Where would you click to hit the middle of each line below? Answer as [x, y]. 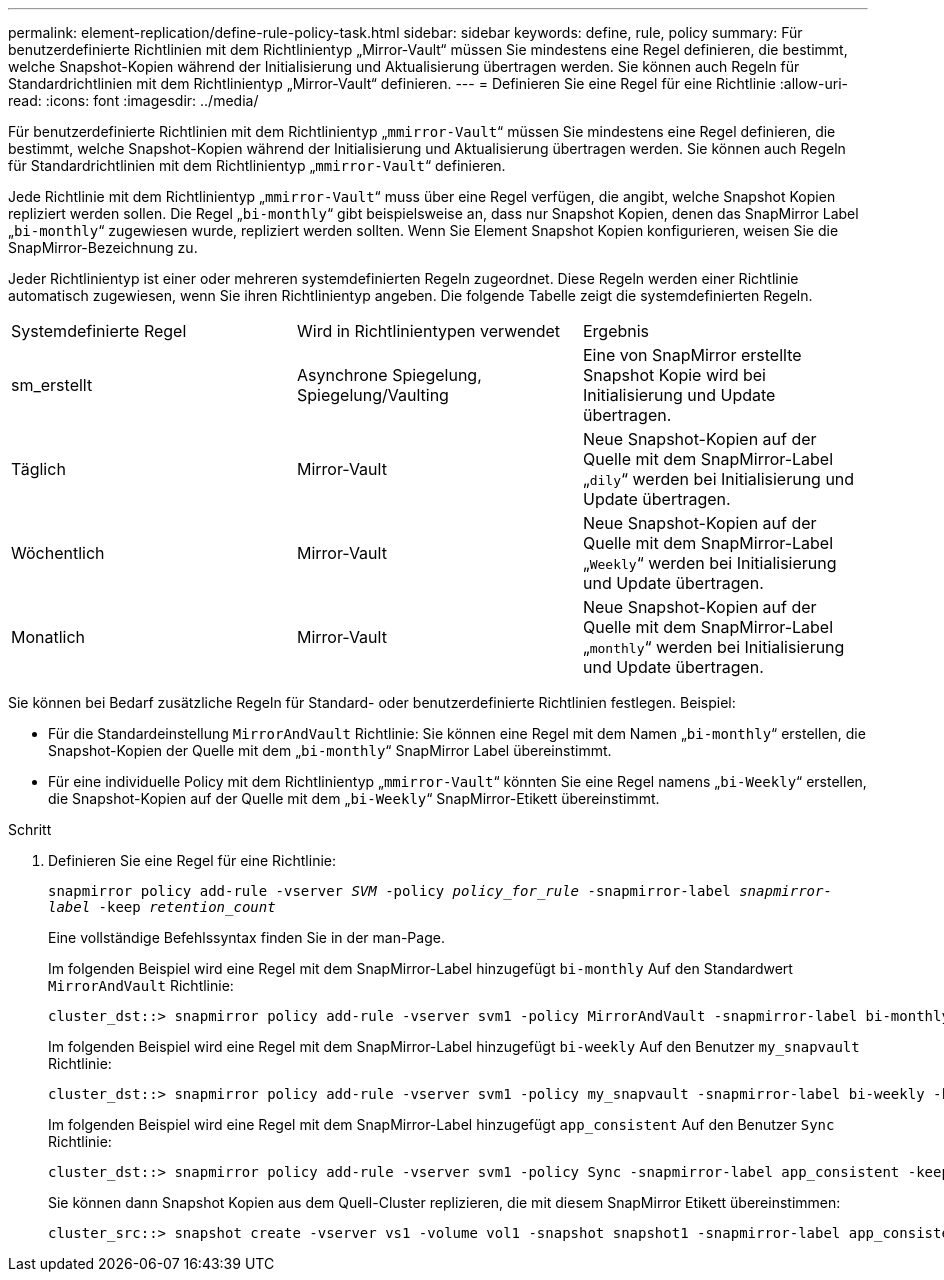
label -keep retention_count [162, 907]
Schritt [30, 829]
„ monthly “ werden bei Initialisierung [713, 647]
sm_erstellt [52, 385]
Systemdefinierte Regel [99, 331]
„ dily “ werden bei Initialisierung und [718, 479]
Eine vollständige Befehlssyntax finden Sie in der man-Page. [246, 937]
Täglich [38, 469]
